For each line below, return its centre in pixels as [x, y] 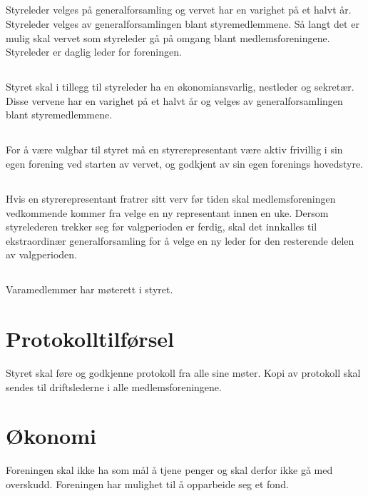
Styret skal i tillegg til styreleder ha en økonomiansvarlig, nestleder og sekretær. [180, 87]
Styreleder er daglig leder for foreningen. [94, 52]
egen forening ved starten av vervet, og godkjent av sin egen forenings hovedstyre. [184, 163]
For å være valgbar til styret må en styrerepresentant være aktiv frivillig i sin [174, 150]
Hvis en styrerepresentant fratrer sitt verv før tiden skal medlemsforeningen [171, 198]
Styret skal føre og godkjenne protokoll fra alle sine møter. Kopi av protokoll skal [183, 372]
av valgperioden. [42, 254]
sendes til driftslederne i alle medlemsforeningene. [114, 386]
